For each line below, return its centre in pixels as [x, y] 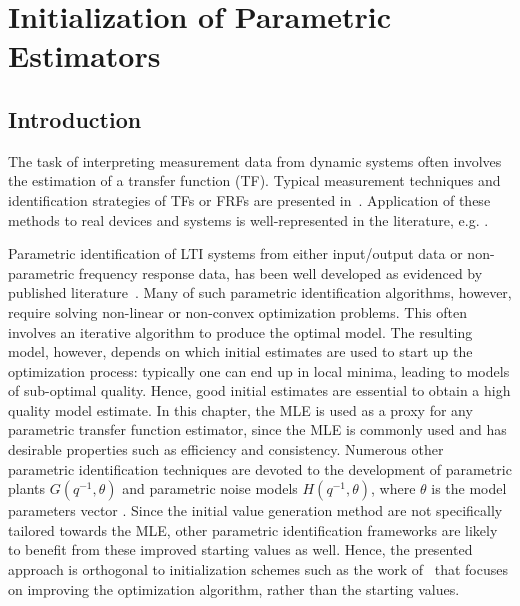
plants [27, 488]
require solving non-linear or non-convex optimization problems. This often [237, 311]
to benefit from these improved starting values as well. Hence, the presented [240, 549]
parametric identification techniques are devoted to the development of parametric [260, 468]
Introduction [75, 118]
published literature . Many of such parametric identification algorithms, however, [260, 292]
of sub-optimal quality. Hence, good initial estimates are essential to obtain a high [259, 390]
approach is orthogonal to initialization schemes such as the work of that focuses [258, 569]
